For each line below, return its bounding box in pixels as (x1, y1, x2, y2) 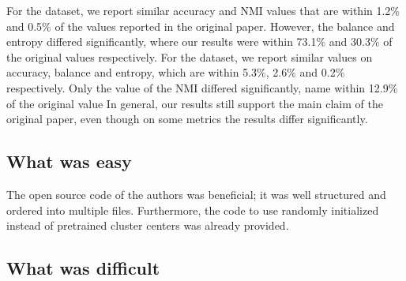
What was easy (6, 149, 132, 174)
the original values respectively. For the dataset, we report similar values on (6, 48, 373, 65)
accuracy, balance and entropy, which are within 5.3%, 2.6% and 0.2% (6, 64, 345, 81)
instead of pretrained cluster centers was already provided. (6, 217, 289, 234)
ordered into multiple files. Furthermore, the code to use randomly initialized (6, 201, 379, 218)
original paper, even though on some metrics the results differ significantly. (6, 111, 368, 127)
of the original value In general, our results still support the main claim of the (6, 95, 383, 111)
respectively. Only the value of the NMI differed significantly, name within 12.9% (6, 79, 398, 96)
